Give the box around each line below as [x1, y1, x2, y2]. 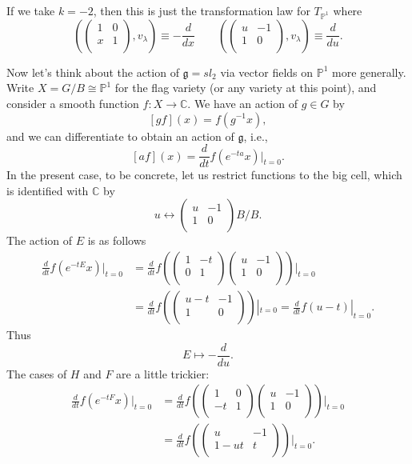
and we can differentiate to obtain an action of [6, 127, 234, 144]
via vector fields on [220, 63, 314, 80]
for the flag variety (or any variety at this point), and [114, 79, 377, 96]
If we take [6, 2, 55, 18]
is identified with [6, 182, 89, 198]
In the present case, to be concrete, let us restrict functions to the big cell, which [6, 166, 402, 183]
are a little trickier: [116, 365, 210, 382]
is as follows [87, 232, 146, 249]
